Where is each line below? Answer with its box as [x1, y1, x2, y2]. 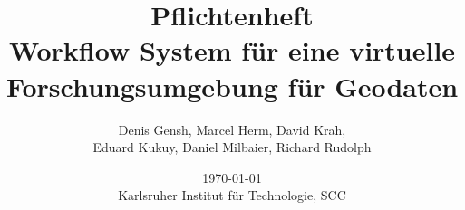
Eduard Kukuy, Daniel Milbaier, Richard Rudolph [92, 138, 372, 157]
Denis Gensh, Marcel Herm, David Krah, [118, 119, 346, 138]
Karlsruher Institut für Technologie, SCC [118, 186, 346, 205]
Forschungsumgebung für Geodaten [5, 67, 459, 104]
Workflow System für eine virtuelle [8, 32, 456, 69]
